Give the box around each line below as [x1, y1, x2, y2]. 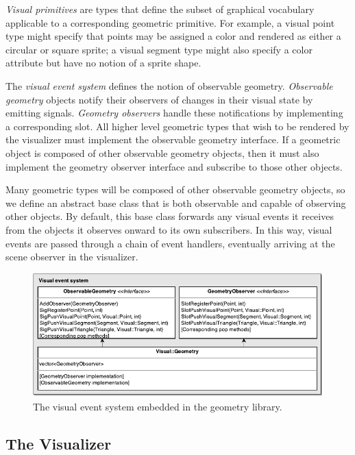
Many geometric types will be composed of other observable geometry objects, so [5, 182, 345, 197]
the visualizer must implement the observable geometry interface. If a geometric [5, 132, 341, 147]
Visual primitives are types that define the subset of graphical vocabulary [5, 2, 315, 16]
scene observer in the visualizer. [5, 249, 138, 264]
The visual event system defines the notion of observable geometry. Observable [5, 78, 333, 93]
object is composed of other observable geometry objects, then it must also [5, 145, 319, 160]
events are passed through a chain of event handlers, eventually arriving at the [5, 236, 335, 250]
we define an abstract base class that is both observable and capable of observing [5, 195, 346, 210]
